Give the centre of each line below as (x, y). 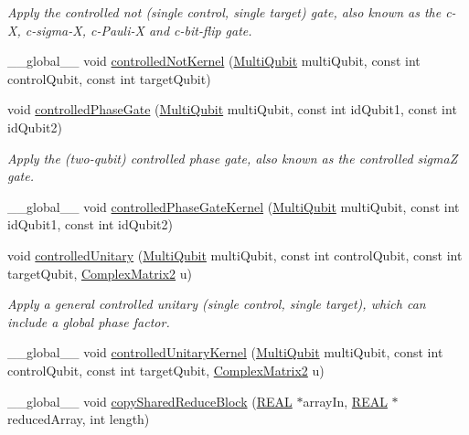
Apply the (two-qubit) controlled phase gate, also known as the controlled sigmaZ (233, 158)
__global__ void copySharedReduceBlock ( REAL (150, 401)
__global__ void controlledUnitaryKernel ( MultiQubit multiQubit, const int (225, 352)
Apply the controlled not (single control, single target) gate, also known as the (224, 12)
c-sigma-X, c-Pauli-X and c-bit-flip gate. (139, 30)
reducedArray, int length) (79, 419)
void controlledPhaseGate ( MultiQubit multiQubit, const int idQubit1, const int (232, 109)
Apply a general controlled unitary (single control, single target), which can (217, 304)
